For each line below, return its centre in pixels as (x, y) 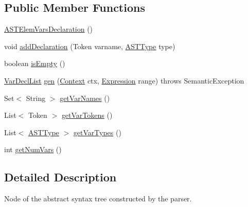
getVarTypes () (97, 132)
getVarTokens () (87, 115)
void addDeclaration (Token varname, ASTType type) (90, 46)
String (36, 98)
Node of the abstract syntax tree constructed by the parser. (98, 199)
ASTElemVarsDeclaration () (49, 29)
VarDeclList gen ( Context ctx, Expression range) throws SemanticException (124, 80)
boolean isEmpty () (35, 63)
